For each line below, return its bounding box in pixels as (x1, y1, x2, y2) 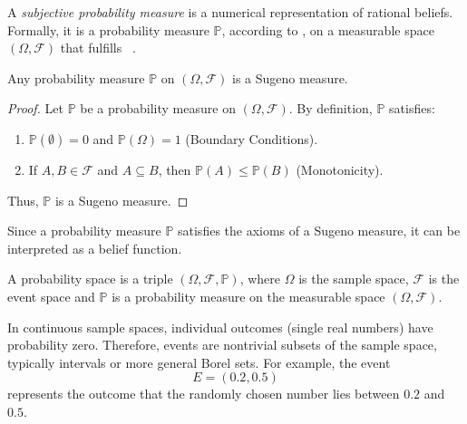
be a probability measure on (80, 99, 236, 118)
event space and (7, 286, 95, 305)
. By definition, (288, 99, 373, 118)
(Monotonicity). (296, 159, 384, 178)
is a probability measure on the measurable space (112, 286, 385, 305)
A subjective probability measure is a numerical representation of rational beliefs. (7, 3, 453, 21)
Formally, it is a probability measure (7, 20, 209, 39)
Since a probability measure (7, 221, 161, 240)
